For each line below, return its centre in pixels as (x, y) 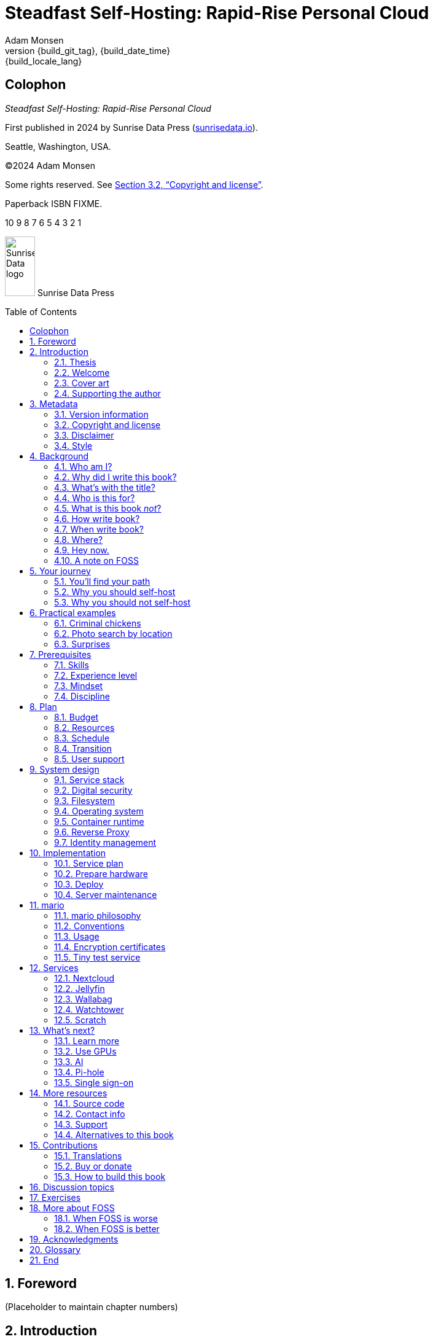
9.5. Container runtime (99, 821)
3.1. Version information (101, 414)
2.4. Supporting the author (107, 393)
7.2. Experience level (96, 675)
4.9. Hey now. (82, 550)
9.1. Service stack (89, 779)
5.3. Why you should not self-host (123, 602)
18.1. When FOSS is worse (106, 1218)
